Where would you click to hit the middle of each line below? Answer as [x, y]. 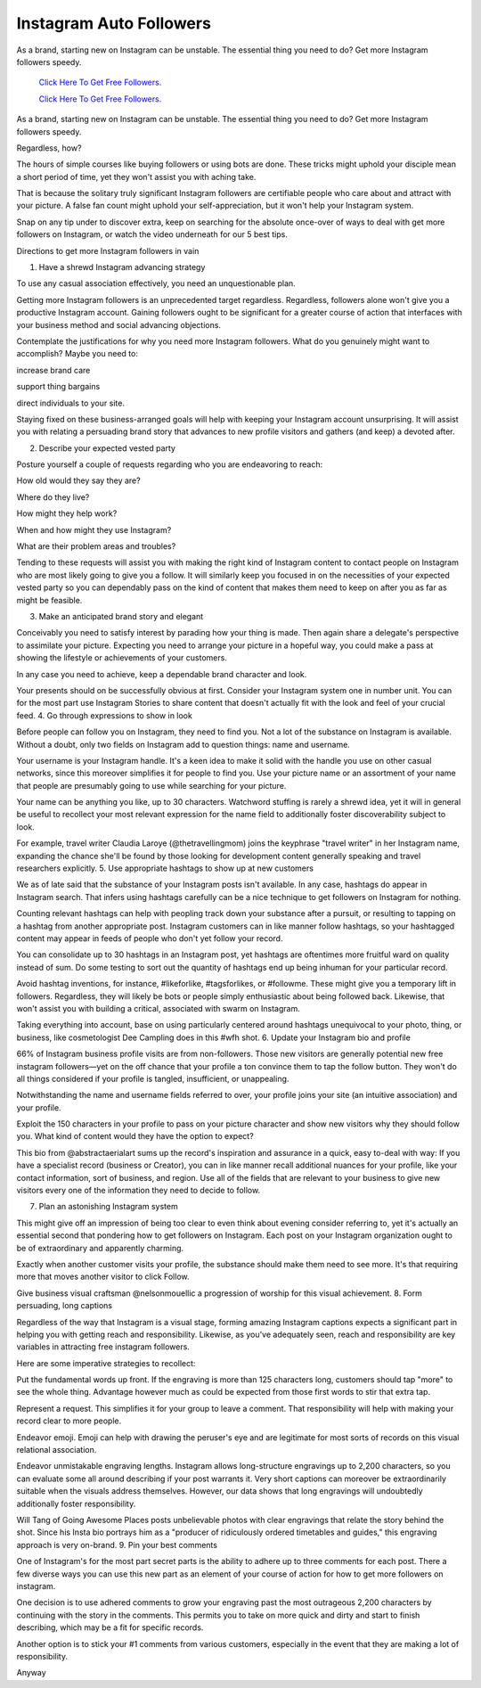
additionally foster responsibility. [76, 1504]
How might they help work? [67, 513]
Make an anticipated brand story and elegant [121, 616]
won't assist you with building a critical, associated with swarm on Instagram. [158, 1008]
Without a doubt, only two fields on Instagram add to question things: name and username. [183, 744]
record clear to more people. [69, 1421]
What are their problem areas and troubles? [96, 546]
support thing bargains [58, 387]
